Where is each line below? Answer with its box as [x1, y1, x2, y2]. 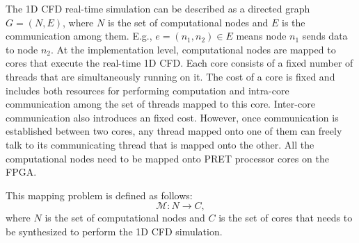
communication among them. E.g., [6, 28, 152, 43]
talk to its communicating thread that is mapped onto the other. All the [6, 137, 314, 151]
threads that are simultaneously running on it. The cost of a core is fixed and [6, 69, 335, 83]
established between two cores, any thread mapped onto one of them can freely [6, 124, 342, 138]
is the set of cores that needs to [218, 210, 353, 225]
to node [6, 42, 38, 56]
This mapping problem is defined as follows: [6, 187, 193, 202]
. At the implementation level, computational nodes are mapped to [51, 42, 336, 56]
